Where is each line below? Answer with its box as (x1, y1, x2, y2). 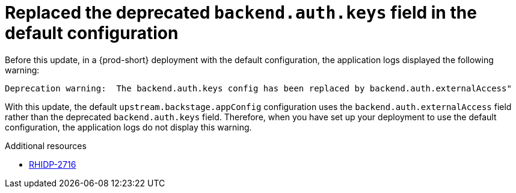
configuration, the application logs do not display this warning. (5, 121, 252, 132)
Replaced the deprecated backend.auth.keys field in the (5, 2, 477, 23)
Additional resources (5, 140, 87, 151)
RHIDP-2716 (29, 159, 76, 170)
